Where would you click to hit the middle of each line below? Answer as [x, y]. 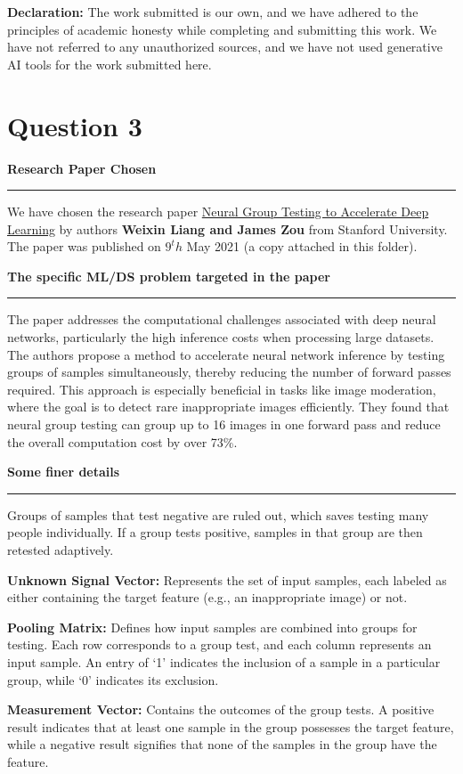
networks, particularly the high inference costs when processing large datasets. [221, 337]
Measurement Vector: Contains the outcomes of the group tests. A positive [221, 709]
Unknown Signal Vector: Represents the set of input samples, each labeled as [227, 579]
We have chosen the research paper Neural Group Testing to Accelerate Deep [218, 212]
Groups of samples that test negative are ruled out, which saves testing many [218, 514]
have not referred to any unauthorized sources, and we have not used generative [225, 47]
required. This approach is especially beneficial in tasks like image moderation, [222, 389]
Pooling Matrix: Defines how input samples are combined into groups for [212, 627]
